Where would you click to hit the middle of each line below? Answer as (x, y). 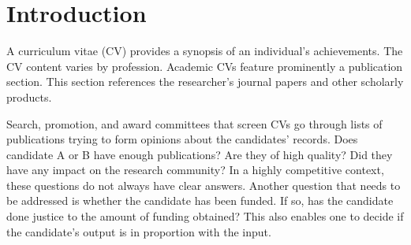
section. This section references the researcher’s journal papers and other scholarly (205, 82)
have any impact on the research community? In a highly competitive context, (195, 170)
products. (29, 97)
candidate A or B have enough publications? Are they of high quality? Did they (200, 154)
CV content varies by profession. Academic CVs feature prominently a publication (205, 66)
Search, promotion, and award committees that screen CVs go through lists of (194, 123)
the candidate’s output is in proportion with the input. (139, 231)
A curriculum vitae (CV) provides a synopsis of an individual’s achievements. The (205, 51)
